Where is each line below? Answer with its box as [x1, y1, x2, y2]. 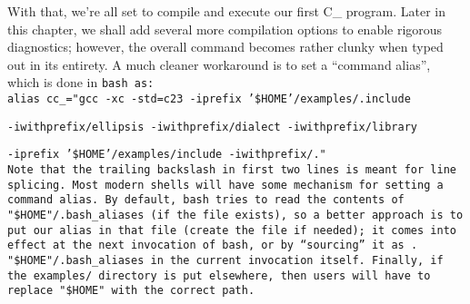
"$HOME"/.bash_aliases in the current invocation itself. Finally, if [7, 253, 444, 267]
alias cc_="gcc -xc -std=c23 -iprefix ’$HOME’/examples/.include [7, 93, 411, 106]
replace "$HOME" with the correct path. [7, 284, 255, 298]
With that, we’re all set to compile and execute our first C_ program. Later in [7, 2, 446, 20]
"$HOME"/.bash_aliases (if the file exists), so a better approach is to [7, 208, 464, 221]
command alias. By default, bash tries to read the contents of [7, 193, 405, 207]
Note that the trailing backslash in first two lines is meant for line [7, 163, 456, 176]
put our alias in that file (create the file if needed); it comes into [7, 223, 456, 237]
